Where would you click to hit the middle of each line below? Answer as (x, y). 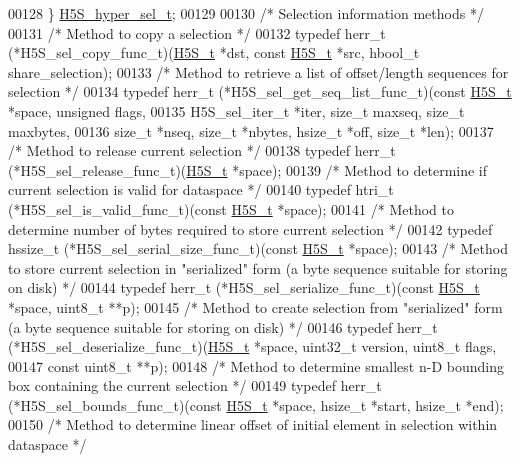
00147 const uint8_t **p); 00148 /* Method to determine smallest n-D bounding (256, 365)
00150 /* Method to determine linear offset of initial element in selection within (253, 424)
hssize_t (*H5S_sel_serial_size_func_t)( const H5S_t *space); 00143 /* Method (258, 248)
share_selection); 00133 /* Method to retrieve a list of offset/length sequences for (258, 71)
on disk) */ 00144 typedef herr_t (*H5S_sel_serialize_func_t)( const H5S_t (244, 287)
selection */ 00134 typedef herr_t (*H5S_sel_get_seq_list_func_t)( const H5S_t (260, 91)
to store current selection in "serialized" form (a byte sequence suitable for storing (258, 267)
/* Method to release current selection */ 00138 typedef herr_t (202, 150)
